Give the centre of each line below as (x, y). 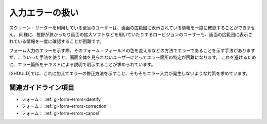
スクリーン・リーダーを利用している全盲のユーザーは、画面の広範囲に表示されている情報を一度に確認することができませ (132, 28)
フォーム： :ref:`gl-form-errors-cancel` (61, 113)
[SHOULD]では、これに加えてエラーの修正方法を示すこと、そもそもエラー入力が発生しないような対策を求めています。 (130, 73)
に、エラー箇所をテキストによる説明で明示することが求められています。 (82, 64)
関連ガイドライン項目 (42, 87)
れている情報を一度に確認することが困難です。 (57, 41)
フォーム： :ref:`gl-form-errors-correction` (65, 106)
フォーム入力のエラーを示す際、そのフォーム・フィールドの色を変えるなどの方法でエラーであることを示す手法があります (132, 50)
